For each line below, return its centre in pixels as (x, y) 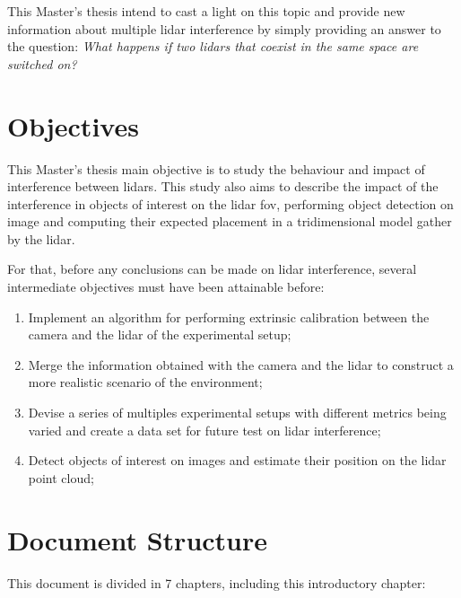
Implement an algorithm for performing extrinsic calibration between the (229, 317)
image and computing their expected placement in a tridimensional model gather (230, 221)
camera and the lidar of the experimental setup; (160, 334)
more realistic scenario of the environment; (145, 382)
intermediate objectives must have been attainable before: (166, 287)
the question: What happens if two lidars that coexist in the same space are (213, 46)
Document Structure (138, 539)
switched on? (42, 63)
